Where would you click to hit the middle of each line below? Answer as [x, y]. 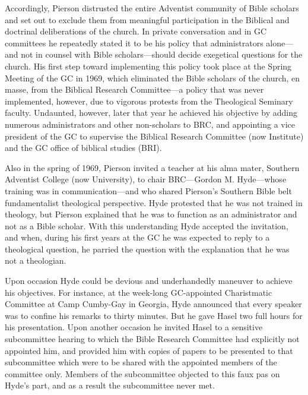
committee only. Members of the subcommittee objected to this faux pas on [142, 373]
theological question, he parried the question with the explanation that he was [147, 249]
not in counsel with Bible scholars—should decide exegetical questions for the [162, 54]
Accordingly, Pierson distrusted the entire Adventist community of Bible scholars [152, 8]
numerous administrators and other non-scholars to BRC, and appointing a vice [150, 124]
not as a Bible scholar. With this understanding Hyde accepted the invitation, [147, 225]
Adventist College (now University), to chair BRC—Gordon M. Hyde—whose [146, 179]
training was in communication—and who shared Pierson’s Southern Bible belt [148, 190]
